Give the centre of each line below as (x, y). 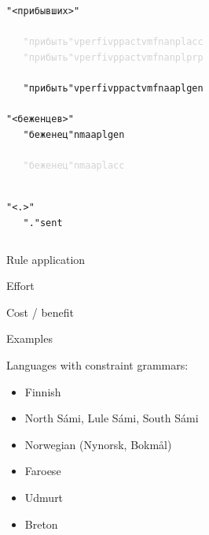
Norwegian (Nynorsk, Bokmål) (98, 444)
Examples (29, 338)
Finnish (43, 391)
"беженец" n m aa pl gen (74, 134)
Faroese (43, 471)
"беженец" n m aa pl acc (74, 166)
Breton (41, 524)
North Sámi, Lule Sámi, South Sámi (112, 418)
